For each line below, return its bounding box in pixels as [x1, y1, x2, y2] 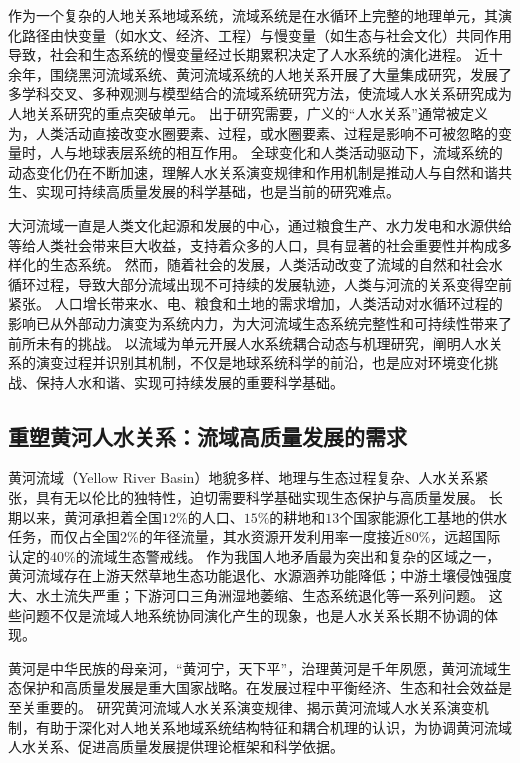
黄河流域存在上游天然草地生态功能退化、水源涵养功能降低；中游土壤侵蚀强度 [8, 565, 512, 586]
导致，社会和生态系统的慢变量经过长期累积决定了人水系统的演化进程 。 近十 [8, 44, 503, 65]
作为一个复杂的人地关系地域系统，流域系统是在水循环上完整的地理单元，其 [8, 5, 498, 25]
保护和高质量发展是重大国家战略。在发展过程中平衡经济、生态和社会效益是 [21, 677, 512, 698]
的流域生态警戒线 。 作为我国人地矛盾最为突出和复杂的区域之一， [75, 545, 501, 566]
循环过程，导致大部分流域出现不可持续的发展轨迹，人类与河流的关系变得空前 [8, 273, 512, 294]
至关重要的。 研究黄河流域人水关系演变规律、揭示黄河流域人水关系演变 [8, 697, 475, 718]
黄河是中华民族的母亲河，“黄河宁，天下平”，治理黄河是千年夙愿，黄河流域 [8, 657, 498, 678]
